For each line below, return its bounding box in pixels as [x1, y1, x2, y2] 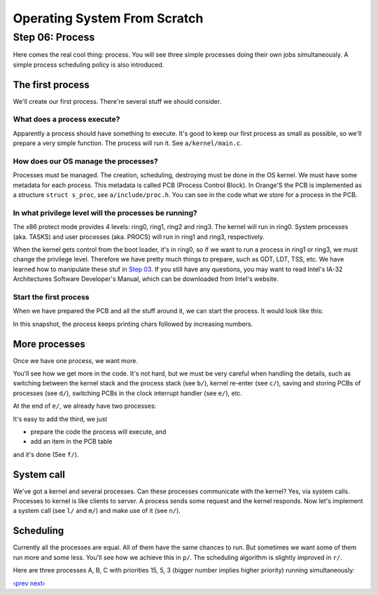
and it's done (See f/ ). [13, 450, 79, 458]
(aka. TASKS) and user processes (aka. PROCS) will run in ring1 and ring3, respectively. [13, 232, 265, 241]
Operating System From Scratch [13, 11, 204, 26]
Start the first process [13, 292, 90, 301]
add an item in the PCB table [30, 437, 113, 446]
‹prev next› [13, 579, 45, 587]
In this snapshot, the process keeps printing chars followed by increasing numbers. [13, 320, 253, 328]
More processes [13, 338, 85, 350]
